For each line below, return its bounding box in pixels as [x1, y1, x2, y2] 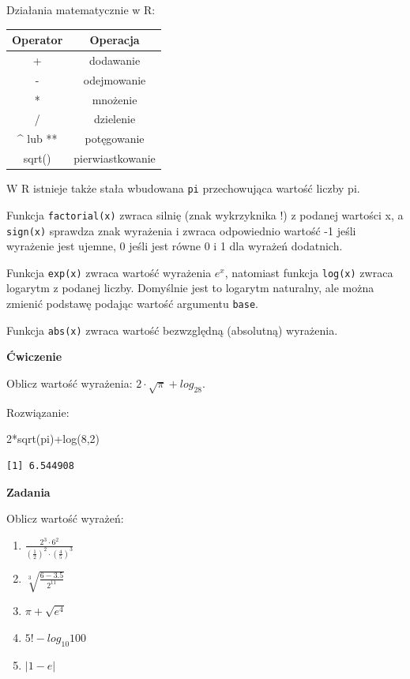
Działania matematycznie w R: [6, 2, 156, 17]
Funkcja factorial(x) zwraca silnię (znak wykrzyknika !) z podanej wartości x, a [6, 206, 404, 223]
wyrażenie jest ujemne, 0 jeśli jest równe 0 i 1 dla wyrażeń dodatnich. [6, 238, 343, 254]
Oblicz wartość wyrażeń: [6, 510, 124, 527]
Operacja [89, 32, 140, 48]
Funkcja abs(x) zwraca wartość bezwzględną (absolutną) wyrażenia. [6, 321, 338, 338]
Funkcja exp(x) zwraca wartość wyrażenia [6, 264, 212, 280]
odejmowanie [83, 71, 146, 88]
